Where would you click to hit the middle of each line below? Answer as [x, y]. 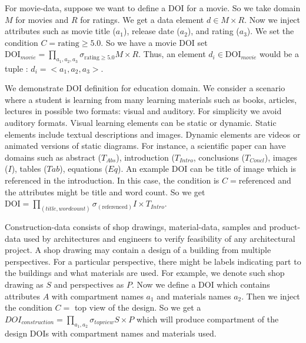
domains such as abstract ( [53, 157]
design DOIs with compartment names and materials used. [111, 333]
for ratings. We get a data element [142, 19]
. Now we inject [272, 19]
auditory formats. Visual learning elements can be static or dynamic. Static [141, 122]
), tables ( [29, 169]
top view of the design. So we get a [138, 307]
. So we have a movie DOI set [154, 42]
